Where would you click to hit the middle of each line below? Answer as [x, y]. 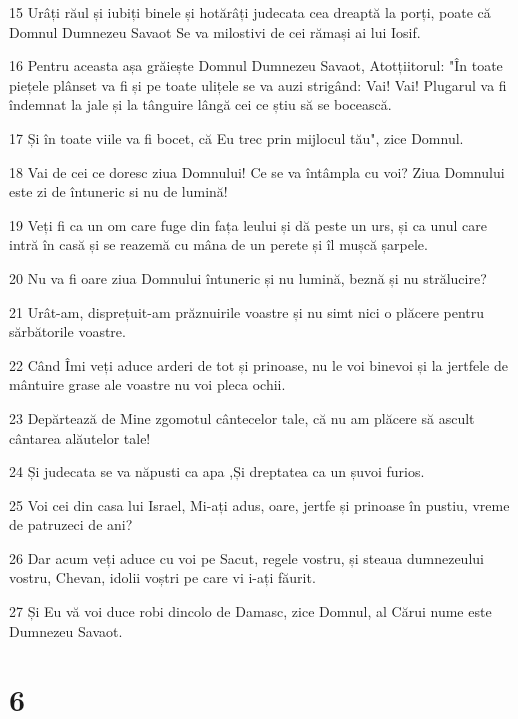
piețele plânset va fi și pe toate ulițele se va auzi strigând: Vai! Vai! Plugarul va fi [258, 84]
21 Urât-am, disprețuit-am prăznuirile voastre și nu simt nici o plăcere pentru [247, 311]
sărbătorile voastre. [67, 331]
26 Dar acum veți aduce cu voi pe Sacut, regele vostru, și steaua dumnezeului [246, 557]
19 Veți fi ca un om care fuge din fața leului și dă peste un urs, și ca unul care [248, 224]
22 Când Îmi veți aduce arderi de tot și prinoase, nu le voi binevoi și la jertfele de [258, 364]
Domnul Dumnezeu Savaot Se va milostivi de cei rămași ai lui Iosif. [215, 31]
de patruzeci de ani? [71, 524]
